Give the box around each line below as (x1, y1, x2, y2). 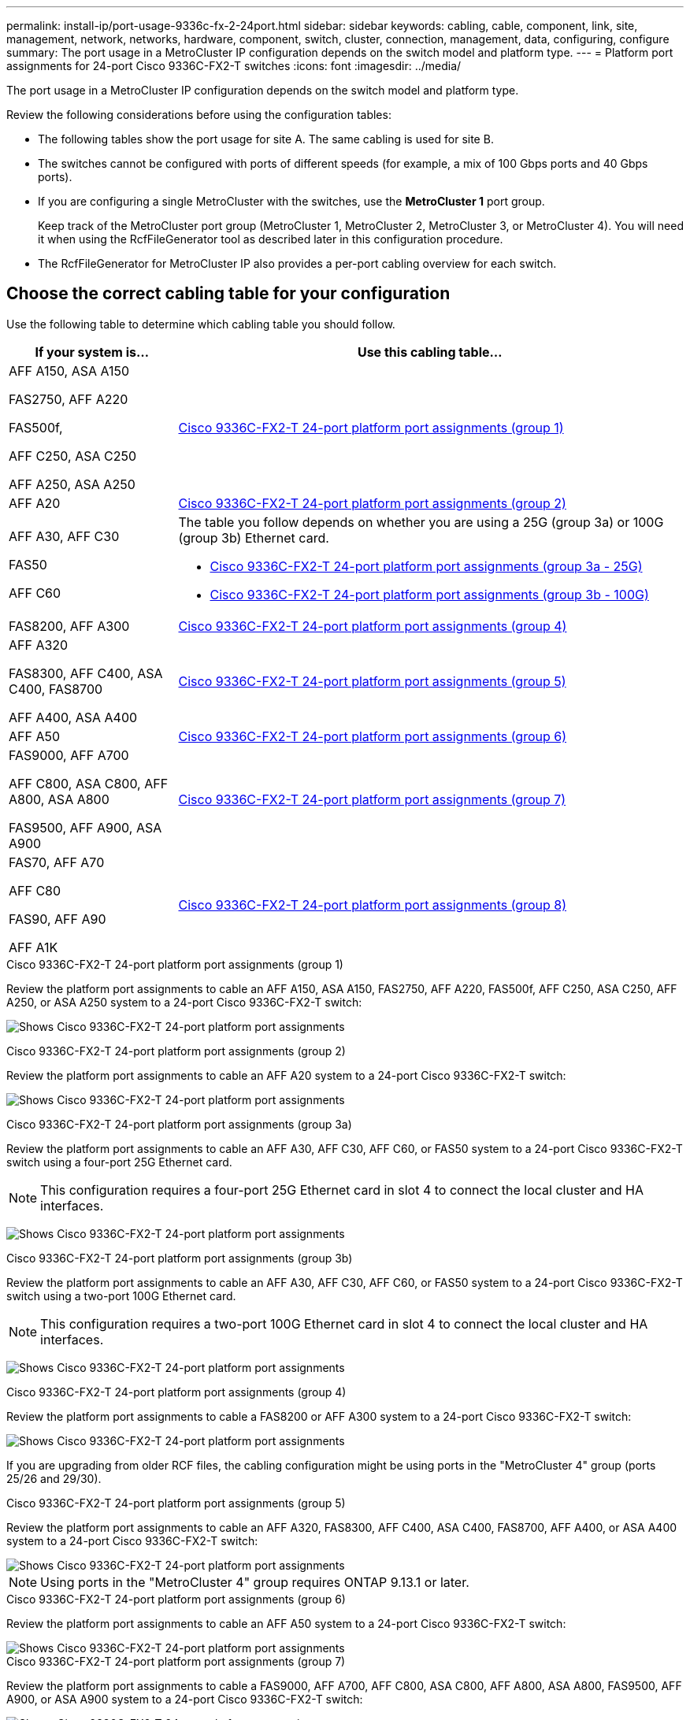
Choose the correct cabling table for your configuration (6, 284, 451, 304)
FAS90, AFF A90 (9, 910, 106, 927)
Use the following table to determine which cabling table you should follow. (6, 317, 395, 331)
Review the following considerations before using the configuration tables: (6, 108, 391, 121)
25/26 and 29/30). (6, 1471, 102, 1485)
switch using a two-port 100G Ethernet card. (6, 1288, 236, 1303)
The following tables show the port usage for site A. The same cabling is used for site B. (38, 132, 494, 146)
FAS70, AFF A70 (9, 854, 105, 870)
